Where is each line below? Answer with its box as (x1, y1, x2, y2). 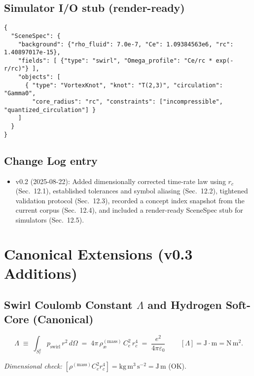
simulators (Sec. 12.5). (15, 214, 84, 225)
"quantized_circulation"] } (4, 106, 96, 113)
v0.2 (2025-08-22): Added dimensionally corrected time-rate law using (15, 176, 226, 186)
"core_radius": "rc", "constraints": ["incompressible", (32, 98, 223, 106)
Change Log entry (4, 152, 98, 168)
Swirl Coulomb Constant (4, 297, 133, 312)
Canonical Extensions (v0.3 (4, 243, 193, 263)
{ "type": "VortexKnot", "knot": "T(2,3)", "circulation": (25, 81, 223, 89)
